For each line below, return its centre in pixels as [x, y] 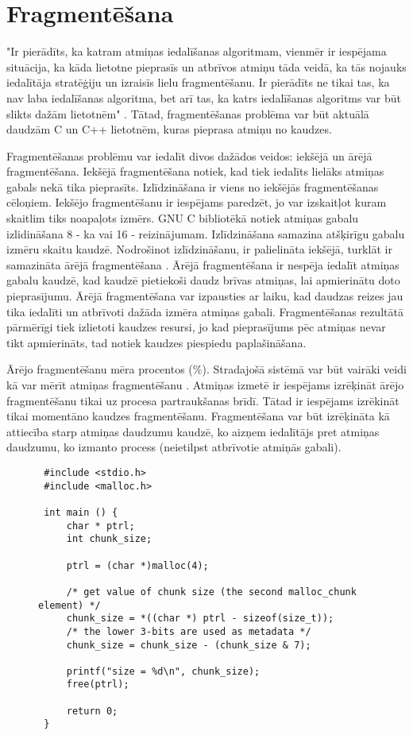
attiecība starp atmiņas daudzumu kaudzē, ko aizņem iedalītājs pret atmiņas [193, 431]
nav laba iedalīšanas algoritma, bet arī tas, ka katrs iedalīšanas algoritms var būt [204, 97]
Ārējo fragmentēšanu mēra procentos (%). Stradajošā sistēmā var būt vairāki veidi [206, 369]
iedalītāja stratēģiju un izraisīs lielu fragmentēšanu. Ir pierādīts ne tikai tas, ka [198, 82]
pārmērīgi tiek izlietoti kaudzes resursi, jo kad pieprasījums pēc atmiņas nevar [196, 327]
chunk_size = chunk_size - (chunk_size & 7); [189, 645]
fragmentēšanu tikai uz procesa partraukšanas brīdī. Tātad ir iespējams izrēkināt [203, 400]
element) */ [69, 605]
